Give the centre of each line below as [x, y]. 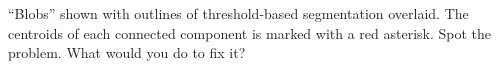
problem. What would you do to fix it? [127, 52]
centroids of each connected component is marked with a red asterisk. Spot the [250, 32]
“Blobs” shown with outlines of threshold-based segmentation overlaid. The [238, 13]
